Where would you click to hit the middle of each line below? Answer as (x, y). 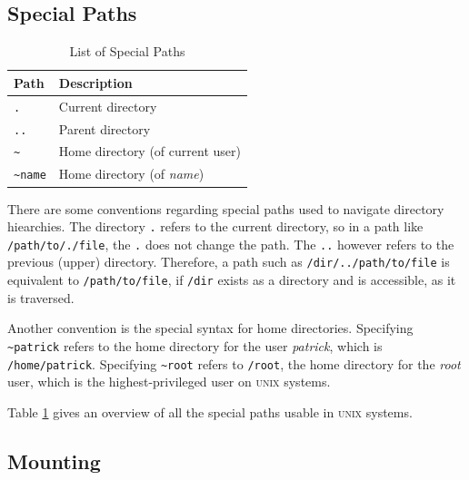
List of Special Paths (127, 51)
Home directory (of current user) (150, 151)
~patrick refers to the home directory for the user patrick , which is (195, 345)
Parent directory (105, 128)
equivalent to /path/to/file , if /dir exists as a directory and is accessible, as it (232, 280)
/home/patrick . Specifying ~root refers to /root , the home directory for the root (234, 363)
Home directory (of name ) (131, 174)
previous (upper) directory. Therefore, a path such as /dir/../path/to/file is (229, 262)
